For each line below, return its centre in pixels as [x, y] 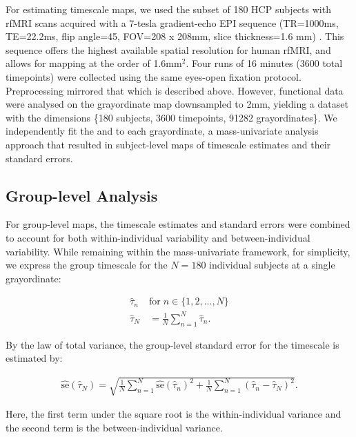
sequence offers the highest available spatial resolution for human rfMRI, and [168, 49]
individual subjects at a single [272, 265]
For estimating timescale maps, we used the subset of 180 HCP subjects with [168, 9]
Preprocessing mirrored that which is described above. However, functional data [175, 90]
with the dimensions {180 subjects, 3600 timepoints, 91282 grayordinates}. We [171, 117]
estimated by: [34, 358]
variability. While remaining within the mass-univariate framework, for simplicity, [178, 251]
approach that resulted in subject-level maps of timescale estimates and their [168, 144]
